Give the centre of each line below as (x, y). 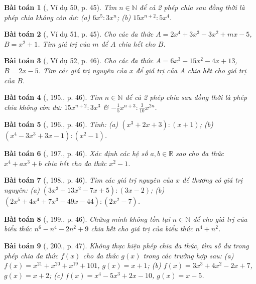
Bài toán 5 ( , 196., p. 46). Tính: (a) (61, 124)
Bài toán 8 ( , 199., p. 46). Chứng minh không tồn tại (87, 219)
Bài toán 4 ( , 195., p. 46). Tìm (53, 97)
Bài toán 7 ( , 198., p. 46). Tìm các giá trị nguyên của (89, 180)
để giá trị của (157, 70)
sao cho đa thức (200, 153)
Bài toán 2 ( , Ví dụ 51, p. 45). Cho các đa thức (79, 34)
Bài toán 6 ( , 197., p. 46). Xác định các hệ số (76, 153)
